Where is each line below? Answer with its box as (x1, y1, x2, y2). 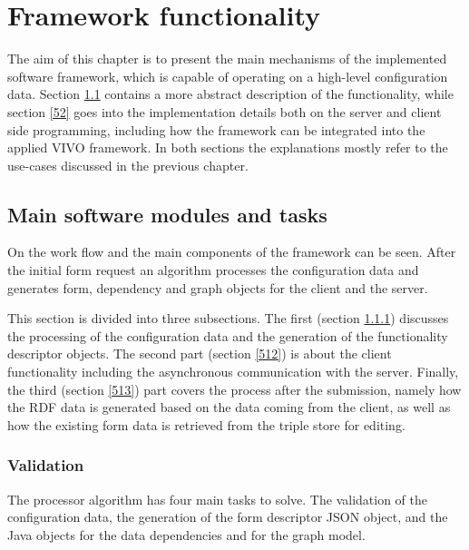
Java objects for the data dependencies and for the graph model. (7, 525, 366, 544)
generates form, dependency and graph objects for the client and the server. (7, 278, 428, 297)
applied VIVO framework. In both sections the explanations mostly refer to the (7, 138, 448, 157)
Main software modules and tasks (7, 200, 327, 228)
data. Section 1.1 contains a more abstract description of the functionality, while (7, 84, 454, 103)
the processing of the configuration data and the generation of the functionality (7, 326, 448, 345)
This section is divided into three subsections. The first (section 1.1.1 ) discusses (7, 309, 449, 328)
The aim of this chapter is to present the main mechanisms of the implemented (7, 49, 447, 68)
